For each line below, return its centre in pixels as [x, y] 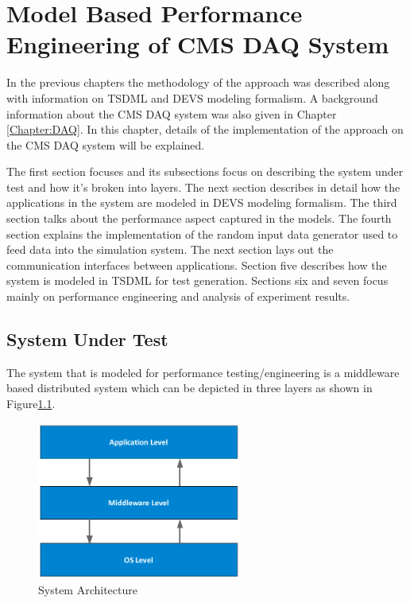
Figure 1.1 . [31, 404]
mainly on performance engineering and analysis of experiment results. [178, 296]
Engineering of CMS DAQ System [198, 44]
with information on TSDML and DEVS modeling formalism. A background [192, 97]
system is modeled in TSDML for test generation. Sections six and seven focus [197, 280]
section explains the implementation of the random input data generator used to [202, 233]
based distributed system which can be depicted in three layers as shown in [190, 388]
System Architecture [88, 590]
